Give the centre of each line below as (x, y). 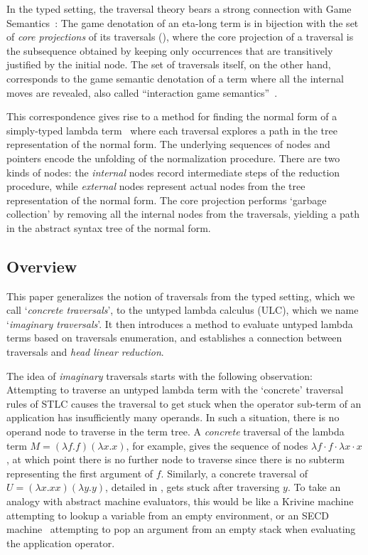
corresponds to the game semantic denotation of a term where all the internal (175, 78)
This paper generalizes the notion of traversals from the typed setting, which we (181, 296)
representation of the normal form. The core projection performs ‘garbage (167, 200)
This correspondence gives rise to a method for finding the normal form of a (172, 116)
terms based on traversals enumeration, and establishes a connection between (174, 338)
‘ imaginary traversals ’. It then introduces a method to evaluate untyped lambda (180, 323)
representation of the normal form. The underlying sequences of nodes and (168, 144)
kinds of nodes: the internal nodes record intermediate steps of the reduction (173, 172)
